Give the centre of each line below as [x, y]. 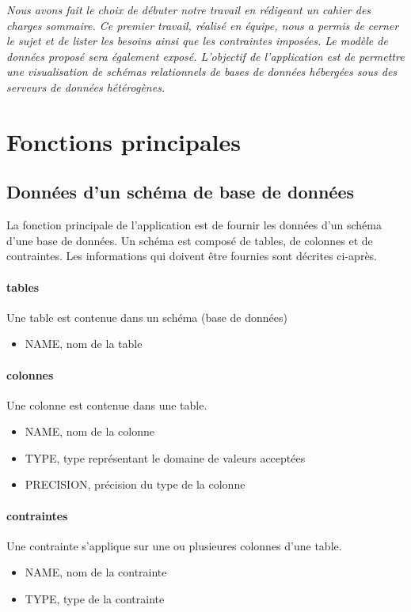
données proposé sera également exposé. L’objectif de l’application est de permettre [205, 56]
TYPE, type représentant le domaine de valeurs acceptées [165, 457]
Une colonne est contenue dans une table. [107, 404]
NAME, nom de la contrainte [96, 572]
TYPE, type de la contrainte [95, 599]
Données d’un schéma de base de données [180, 192]
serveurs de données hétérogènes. [86, 87]
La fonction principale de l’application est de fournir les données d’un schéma [194, 225]
